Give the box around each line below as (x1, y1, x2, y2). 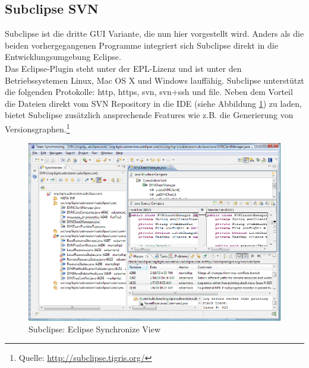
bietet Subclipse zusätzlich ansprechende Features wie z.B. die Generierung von (5, 109, 294, 121)
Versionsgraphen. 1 (5, 120, 70, 135)
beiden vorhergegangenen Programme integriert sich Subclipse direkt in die (5, 39, 278, 51)
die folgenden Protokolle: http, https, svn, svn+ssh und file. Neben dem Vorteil (5, 85, 293, 98)
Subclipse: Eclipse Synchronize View (29, 322, 161, 335)
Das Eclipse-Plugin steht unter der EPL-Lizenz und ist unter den (5, 62, 242, 74)
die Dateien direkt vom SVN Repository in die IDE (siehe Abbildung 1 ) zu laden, (5, 97, 302, 109)
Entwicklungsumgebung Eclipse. (5, 50, 121, 63)
